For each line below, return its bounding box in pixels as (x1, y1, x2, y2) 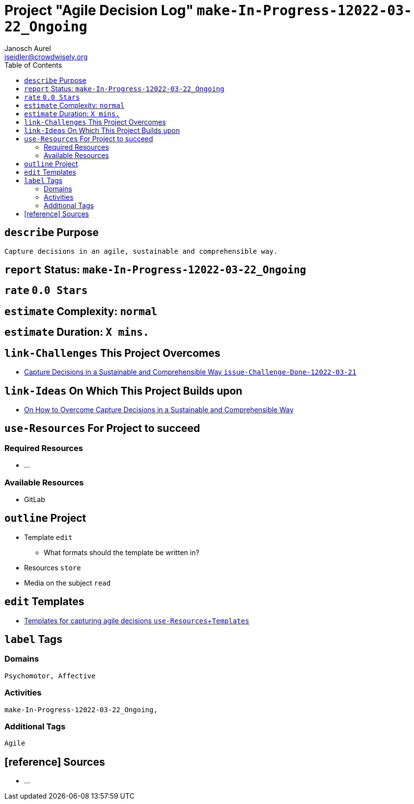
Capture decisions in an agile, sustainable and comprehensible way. (4, 247, 278, 255)
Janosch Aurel (4, 44, 51, 53)
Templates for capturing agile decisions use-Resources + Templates (24, 616, 249, 625)
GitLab (24, 495, 45, 504)
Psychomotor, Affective (4, 671, 96, 680)
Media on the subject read (24, 578, 111, 587)
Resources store (24, 563, 81, 572)
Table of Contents (4, 60, 62, 69)
